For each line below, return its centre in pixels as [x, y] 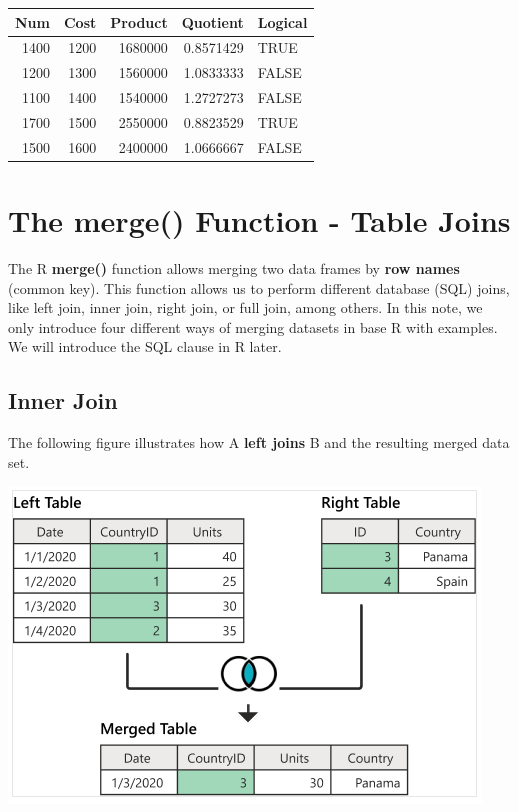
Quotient [212, 21]
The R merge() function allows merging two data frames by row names [234, 267]
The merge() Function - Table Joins [259, 220]
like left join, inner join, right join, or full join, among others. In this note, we [245, 307]
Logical [282, 21]
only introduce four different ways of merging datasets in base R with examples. [253, 326]
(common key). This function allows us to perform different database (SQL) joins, [259, 287]
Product [139, 21]
